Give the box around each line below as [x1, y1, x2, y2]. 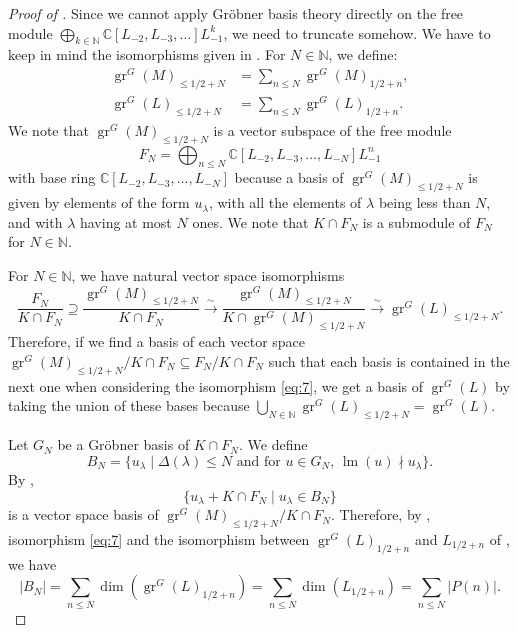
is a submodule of [362, 211, 471, 232]
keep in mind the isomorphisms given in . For [8, 44, 286, 65]
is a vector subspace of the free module [213, 119, 452, 140]
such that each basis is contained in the [268, 350, 510, 371]
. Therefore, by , [331, 504, 431, 525]
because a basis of [234, 167, 344, 188]
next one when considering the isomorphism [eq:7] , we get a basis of [8, 375, 424, 396]
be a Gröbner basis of [57, 434, 190, 455]
